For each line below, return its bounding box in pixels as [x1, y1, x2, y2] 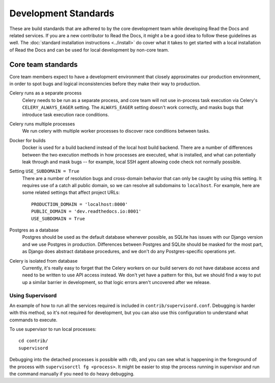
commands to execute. [9, 317, 58, 323]
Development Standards [9, 8, 115, 19]
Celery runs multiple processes [9, 120, 75, 127]
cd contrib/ [18, 338, 48, 344]
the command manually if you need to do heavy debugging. [9, 371, 135, 377]
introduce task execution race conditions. [22, 111, 109, 117]
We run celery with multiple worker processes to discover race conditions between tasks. [22, 128, 210, 134]
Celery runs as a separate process [9, 90, 82, 96]
